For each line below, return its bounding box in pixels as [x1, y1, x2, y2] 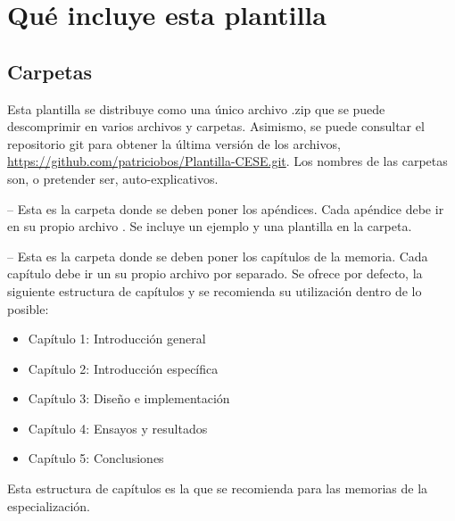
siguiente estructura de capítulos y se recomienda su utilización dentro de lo [7, 281, 422, 300]
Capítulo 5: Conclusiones [28, 449, 164, 467]
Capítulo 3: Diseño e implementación [28, 389, 230, 408]
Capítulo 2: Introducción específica [28, 359, 219, 377]
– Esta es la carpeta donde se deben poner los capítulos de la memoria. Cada [7, 246, 428, 265]
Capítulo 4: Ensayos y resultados [28, 418, 208, 437]
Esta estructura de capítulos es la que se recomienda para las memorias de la [7, 479, 428, 498]
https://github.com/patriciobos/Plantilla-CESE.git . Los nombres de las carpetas [7, 152, 448, 170]
